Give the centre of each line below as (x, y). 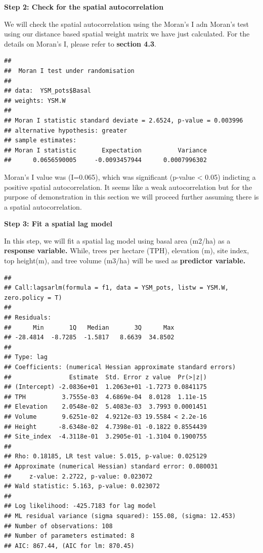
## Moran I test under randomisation (69, 71)
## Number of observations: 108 (58, 526)
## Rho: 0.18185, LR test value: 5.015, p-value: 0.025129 (105, 457)
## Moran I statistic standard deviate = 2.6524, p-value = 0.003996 (124, 120)
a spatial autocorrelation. (43, 206)
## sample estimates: (40, 141)
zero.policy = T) (33, 298)
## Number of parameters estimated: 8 (69, 536)
